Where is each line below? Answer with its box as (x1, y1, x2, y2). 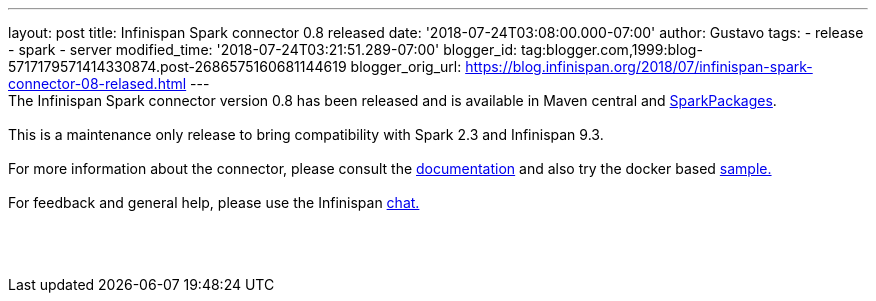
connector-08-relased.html (8, 75, 187, 92)
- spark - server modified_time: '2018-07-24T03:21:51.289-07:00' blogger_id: (8, 41, 518, 58)
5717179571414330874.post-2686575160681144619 (8, 58, 347, 75)
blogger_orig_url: (350, 58, 462, 75)
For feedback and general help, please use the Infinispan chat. (8, 194, 420, 211)
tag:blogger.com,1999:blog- (520, 41, 703, 58)
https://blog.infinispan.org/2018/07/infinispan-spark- (465, 58, 813, 75)
